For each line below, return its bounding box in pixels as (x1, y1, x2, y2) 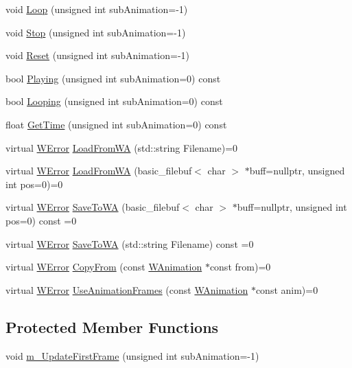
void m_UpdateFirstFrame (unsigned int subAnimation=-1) (5, 348, 259, 363)
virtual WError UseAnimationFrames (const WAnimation (5, 282, 248, 297)
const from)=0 (209, 260, 271, 274)
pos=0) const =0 (5, 213, 77, 227)
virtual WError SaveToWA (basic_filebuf (5, 200, 180, 214)
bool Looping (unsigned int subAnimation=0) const (5, 94, 223, 108)
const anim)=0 (255, 282, 318, 297)
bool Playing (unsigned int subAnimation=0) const (5, 71, 221, 85)
